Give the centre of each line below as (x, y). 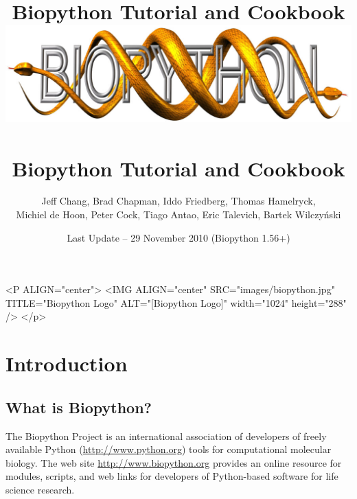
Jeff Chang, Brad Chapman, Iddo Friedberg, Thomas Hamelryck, (178, 201)
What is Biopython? (79, 407)
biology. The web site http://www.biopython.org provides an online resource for (174, 462)
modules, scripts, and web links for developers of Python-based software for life (172, 476)
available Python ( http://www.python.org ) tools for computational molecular (169, 449)
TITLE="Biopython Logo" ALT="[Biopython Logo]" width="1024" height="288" (176, 302)
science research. (40, 489)
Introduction (67, 363)
